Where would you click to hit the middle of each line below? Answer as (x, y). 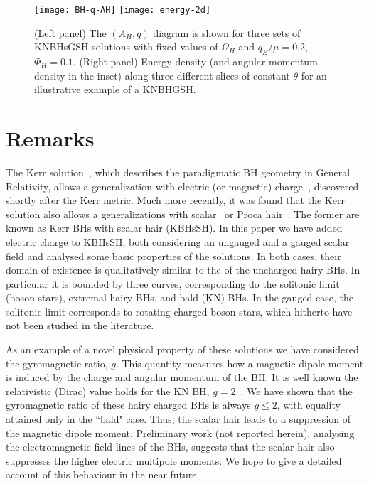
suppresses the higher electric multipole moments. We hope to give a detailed (174, 460)
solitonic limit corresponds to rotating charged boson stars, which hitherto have (179, 311)
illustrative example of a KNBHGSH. (115, 89)
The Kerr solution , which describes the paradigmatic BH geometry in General (178, 172)
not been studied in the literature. (80, 325)
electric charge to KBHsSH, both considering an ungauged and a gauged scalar (178, 241)
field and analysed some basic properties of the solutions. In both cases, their (173, 256)
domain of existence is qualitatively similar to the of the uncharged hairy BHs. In (183, 270)
